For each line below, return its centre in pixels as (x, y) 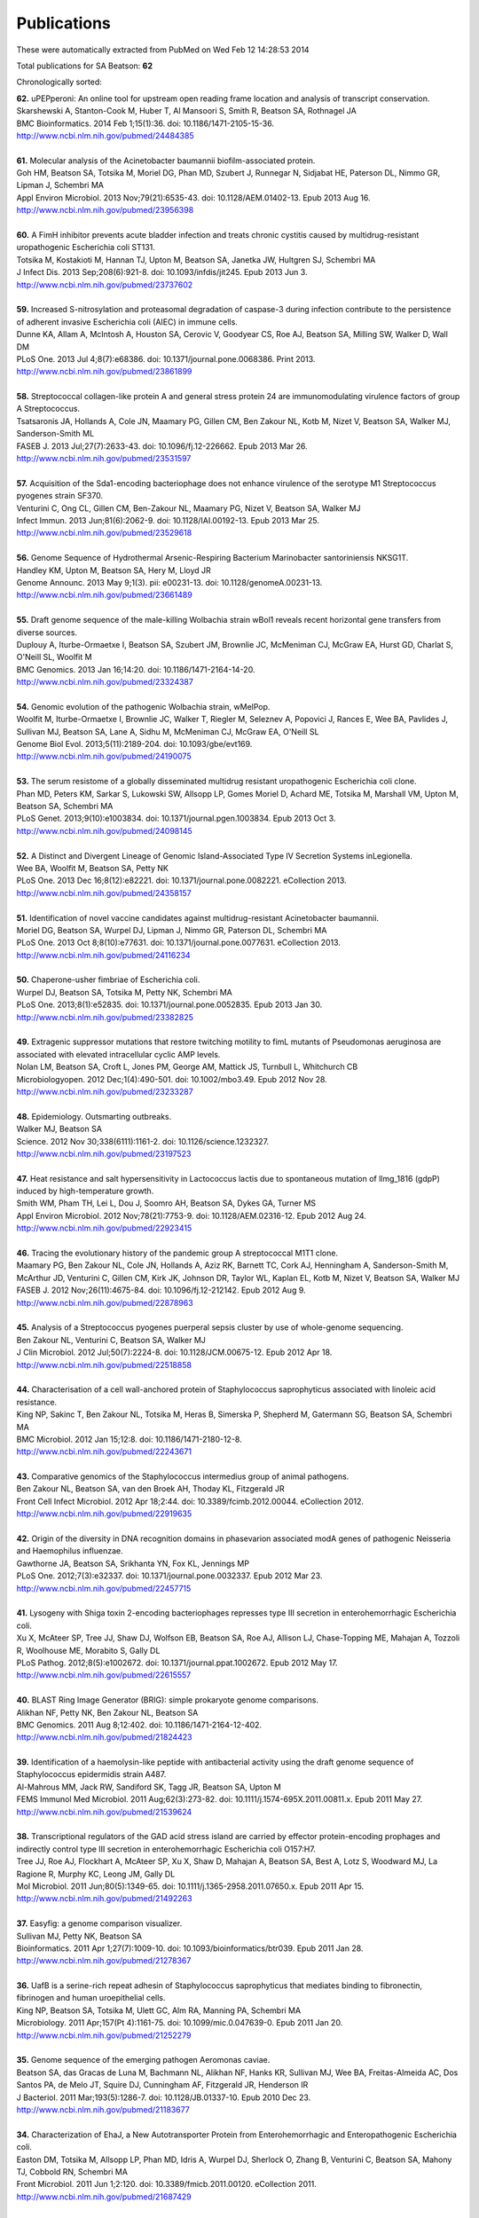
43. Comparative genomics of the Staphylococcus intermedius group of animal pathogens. (183, 1476)
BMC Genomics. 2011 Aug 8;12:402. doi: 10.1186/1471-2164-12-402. (139, 1725)
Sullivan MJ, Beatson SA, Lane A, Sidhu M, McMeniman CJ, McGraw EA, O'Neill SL (168, 731)
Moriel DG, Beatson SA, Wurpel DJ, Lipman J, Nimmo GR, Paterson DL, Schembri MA (172, 930)
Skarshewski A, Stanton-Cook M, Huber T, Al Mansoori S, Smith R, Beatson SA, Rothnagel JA (186, 111)
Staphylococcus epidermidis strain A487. (91, 1774)
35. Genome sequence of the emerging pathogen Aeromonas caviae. (143, 2060)
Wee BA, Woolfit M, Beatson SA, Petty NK (92, 868)
